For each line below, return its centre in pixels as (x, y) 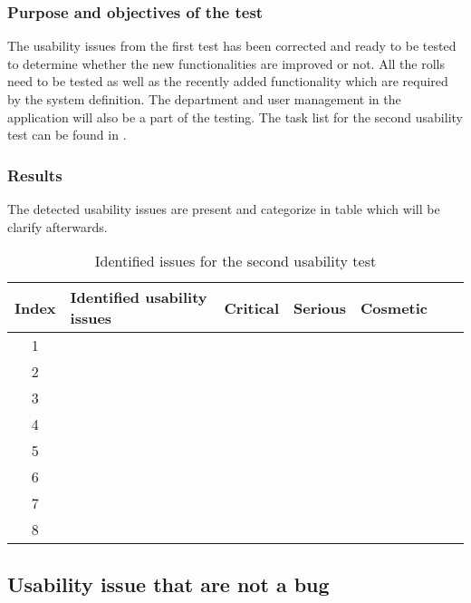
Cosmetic (394, 307)
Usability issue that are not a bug (168, 584)
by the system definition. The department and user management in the (204, 99)
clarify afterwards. (58, 226)
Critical (251, 307)
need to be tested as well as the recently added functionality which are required (228, 81)
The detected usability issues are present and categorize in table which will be (224, 209)
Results (35, 175)
